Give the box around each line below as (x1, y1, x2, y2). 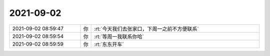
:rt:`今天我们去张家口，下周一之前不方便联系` (94, 25, 199, 32)
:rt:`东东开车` (94, 41, 124, 48)
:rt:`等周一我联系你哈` (94, 33, 144, 40)
